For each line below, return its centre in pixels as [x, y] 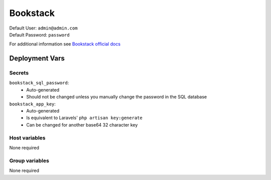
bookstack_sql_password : [39, 83]
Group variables [29, 160]
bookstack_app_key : [33, 104]
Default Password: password [39, 34]
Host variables [27, 137]
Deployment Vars [37, 58]
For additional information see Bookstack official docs [65, 44]
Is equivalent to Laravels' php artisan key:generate [84, 118]
